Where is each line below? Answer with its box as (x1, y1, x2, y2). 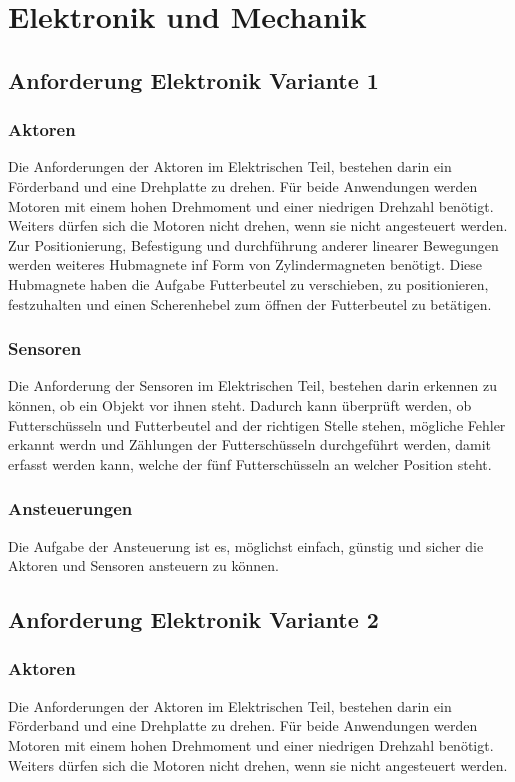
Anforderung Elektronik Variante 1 (8, 64, 379, 95)
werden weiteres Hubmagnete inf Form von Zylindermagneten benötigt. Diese (8, 254, 482, 275)
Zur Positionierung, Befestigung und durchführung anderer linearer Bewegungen (8, 234, 499, 255)
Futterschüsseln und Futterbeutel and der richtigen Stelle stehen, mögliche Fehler (8, 414, 506, 435)
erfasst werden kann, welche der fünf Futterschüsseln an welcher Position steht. (8, 453, 492, 474)
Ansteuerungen (8, 496, 133, 521)
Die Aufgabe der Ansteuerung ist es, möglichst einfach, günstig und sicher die (8, 535, 484, 556)
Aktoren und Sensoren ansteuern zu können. (8, 555, 279, 576)
